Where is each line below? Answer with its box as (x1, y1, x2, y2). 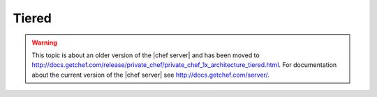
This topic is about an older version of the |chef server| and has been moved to (31, 51, 260, 59)
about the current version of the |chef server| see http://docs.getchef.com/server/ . (31, 70, 270, 79)
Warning (31, 38, 57, 47)
